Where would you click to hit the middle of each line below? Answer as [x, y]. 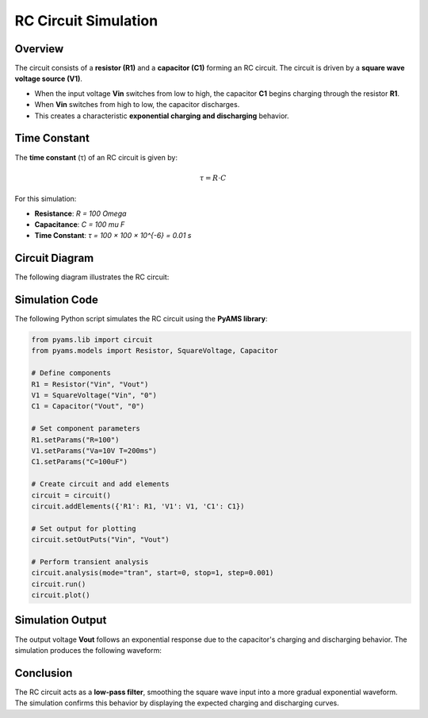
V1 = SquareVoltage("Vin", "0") [94, 395]
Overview [39, 49]
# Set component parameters [86, 429]
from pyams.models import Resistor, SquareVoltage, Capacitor [155, 351]
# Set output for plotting [84, 528]
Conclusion [44, 673]
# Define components [71, 373]
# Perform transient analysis [90, 562]
